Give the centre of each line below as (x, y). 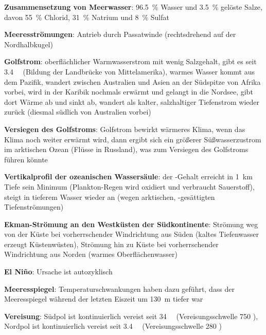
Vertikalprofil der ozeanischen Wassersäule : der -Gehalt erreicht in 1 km (128, 176)
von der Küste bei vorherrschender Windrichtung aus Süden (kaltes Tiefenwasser (132, 234)
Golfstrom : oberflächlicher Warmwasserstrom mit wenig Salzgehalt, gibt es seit (130, 61)
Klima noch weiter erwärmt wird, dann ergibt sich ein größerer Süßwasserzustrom (133, 139)
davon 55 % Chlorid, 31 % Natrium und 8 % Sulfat (87, 17)
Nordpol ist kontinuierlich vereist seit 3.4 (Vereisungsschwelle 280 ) (113, 326)
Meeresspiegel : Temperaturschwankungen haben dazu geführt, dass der (119, 289)
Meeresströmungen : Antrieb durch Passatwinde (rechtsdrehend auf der (120, 34)
